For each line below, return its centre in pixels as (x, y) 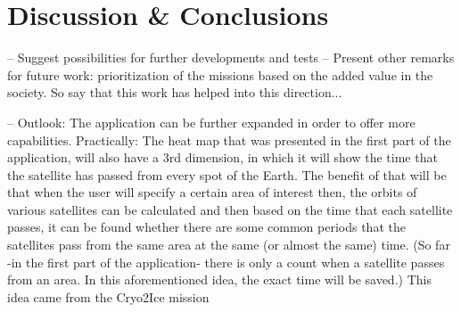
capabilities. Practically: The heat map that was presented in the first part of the (229, 140)
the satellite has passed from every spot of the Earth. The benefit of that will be (227, 174)
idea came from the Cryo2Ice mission (108, 296)
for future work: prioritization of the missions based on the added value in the (220, 74)
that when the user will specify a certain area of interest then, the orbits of (212, 192)
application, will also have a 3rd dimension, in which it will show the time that (222, 157)
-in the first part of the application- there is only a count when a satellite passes (226, 262)
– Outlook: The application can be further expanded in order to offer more (211, 122)
